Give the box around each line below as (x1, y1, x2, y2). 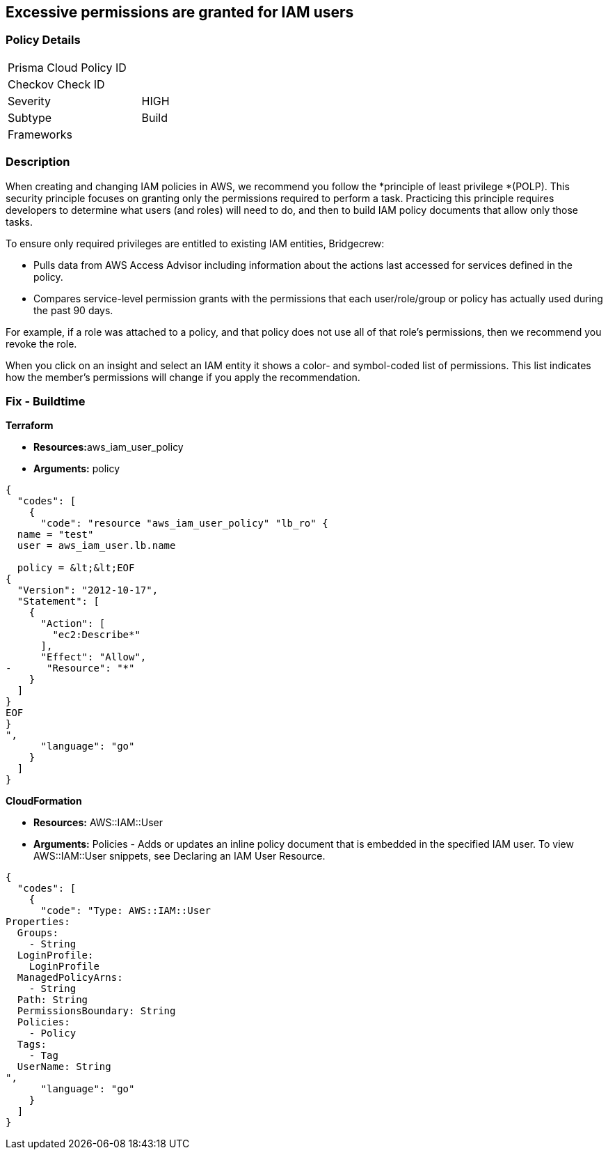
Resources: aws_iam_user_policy (33, 441, 184, 454)
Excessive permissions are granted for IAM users (6, 3, 354, 21)
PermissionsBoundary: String (17, 1005, 176, 1017)
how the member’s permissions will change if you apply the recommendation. (6, 371, 360, 383)
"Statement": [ (17, 596, 99, 607)
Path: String (17, 994, 88, 1006)
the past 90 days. (33, 304, 113, 316)
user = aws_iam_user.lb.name (17, 540, 176, 552)
